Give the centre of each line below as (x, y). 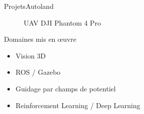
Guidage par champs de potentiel (66, 88)
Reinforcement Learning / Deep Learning (78, 105)
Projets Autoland (29, 6)
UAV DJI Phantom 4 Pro (62, 22)
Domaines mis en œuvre (40, 39)
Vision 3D (31, 55)
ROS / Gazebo (38, 72)
